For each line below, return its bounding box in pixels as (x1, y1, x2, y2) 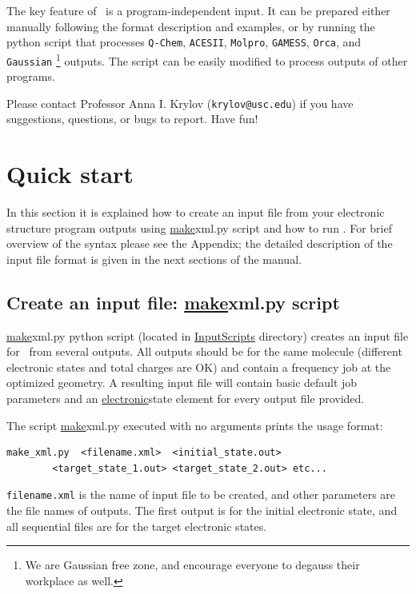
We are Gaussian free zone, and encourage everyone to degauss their (25, 556, 360, 573)
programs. (6, 68, 55, 85)
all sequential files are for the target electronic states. (6, 517, 267, 534)
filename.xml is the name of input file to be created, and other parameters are (6, 486, 396, 503)
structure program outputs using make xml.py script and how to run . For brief (6, 219, 392, 236)
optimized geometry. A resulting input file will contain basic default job (6, 374, 358, 391)
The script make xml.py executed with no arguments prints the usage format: (6, 417, 383, 433)
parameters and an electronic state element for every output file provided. (6, 390, 365, 407)
